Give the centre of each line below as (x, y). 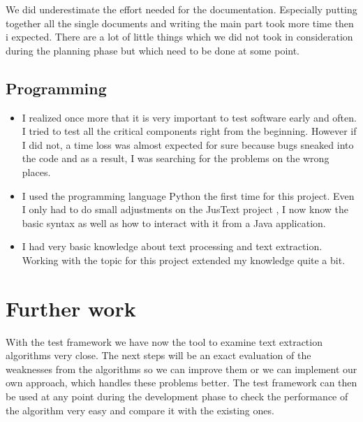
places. (36, 172)
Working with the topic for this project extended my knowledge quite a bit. (184, 260)
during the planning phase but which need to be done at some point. (153, 50)
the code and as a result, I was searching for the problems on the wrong (176, 158)
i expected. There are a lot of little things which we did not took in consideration (179, 37)
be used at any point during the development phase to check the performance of (177, 396)
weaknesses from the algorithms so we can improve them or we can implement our (181, 369)
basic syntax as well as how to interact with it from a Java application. (174, 223)
